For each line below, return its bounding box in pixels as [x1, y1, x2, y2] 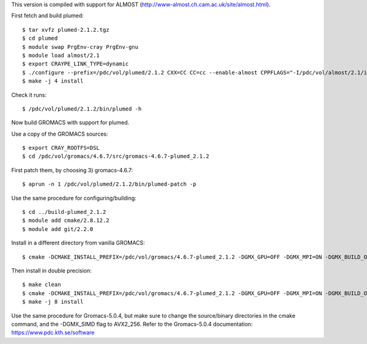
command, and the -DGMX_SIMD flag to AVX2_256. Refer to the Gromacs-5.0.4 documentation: [11, 320, 253, 328]
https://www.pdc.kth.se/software [11, 329, 95, 336]
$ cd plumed [22, 35, 58, 42]
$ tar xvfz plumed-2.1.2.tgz [22, 26, 109, 33]
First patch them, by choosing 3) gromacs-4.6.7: [11, 166, 133, 174]
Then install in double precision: [11, 266, 92, 274]
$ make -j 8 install [22, 298, 84, 306]
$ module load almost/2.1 [22, 52, 100, 59]
